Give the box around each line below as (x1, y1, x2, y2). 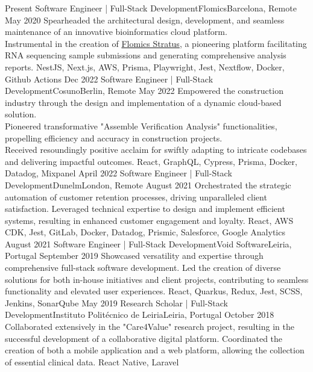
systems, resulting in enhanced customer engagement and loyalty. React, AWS (5, 214, 294, 226)
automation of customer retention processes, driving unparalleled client (5, 190, 267, 203)
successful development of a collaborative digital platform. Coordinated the (5, 332, 283, 344)
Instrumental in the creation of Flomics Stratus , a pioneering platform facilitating (5, 37, 307, 49)
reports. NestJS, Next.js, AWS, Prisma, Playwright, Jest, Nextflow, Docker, (5, 60, 285, 73)
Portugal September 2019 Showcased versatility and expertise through (5, 249, 264, 262)
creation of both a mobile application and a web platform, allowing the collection (5, 344, 305, 356)
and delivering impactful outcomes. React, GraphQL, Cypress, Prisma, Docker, (5, 155, 297, 167)
